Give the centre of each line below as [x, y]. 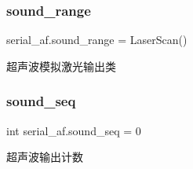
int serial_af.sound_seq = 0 [74, 130]
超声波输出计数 [45, 157]
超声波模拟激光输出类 [61, 66]
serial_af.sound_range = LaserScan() [97, 40]
